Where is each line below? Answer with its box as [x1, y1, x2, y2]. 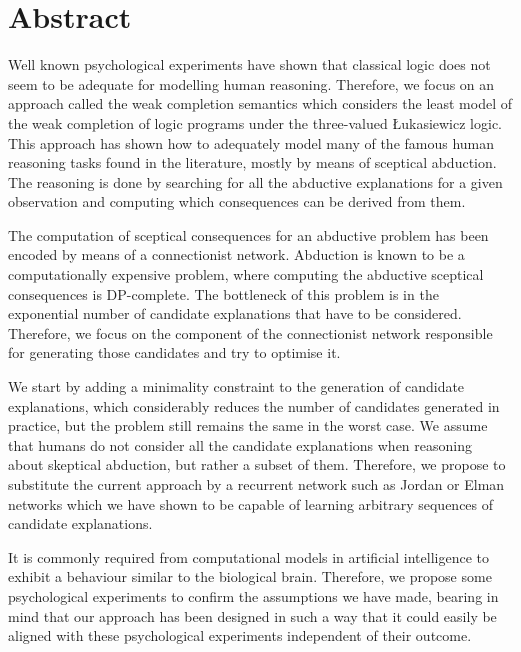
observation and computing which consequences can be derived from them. [8, 191, 466, 212]
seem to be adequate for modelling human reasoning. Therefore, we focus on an [8, 73, 495, 94]
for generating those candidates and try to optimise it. [8, 342, 341, 363]
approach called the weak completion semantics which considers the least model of [8, 93, 513, 114]
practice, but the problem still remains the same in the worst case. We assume [8, 415, 488, 436]
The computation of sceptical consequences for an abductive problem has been [8, 224, 489, 245]
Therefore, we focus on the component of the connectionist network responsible [8, 322, 493, 343]
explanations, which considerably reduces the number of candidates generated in [8, 395, 500, 416]
